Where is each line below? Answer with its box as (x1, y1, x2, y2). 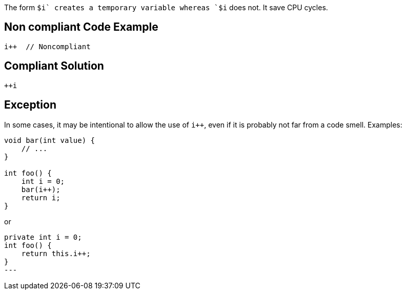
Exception (4, 98, 56, 112)
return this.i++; (21, 249, 91, 258)
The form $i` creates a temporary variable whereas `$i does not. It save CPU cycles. (4, 3, 328, 12)
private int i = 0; (4, 233, 82, 241)
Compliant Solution (4, 59, 104, 73)
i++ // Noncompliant (4, 42, 91, 51)
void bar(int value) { (4, 136, 95, 144)
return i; (21, 193, 60, 202)
